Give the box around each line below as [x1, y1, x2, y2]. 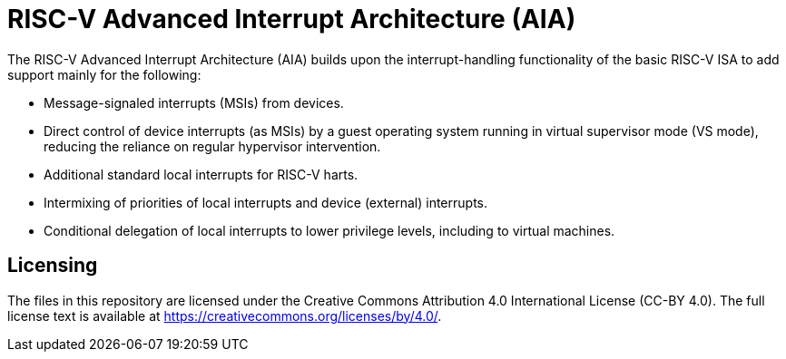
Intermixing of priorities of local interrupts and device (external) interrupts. [44, 194, 487, 210]
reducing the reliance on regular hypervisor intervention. [44, 138, 381, 154]
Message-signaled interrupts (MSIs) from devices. [44, 94, 344, 111]
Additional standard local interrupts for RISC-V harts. [44, 166, 359, 182]
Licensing [7, 254, 98, 277]
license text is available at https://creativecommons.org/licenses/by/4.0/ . [7, 307, 442, 324]
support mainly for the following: [7, 66, 201, 82]
